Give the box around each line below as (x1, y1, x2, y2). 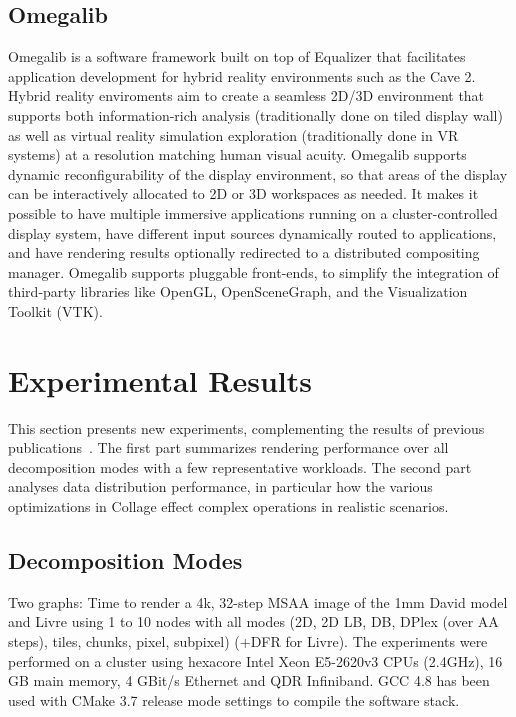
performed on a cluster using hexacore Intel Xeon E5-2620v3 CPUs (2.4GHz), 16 (8, 650, 503, 671)
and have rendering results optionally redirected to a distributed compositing (8, 242, 480, 263)
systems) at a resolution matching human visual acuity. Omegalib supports (8, 144, 467, 165)
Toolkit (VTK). (8, 300, 103, 321)
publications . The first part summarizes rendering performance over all (8, 437, 449, 458)
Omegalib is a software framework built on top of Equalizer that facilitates (8, 46, 466, 67)
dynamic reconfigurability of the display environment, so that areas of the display (8, 163, 508, 184)
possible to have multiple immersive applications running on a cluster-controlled (8, 202, 498, 223)
